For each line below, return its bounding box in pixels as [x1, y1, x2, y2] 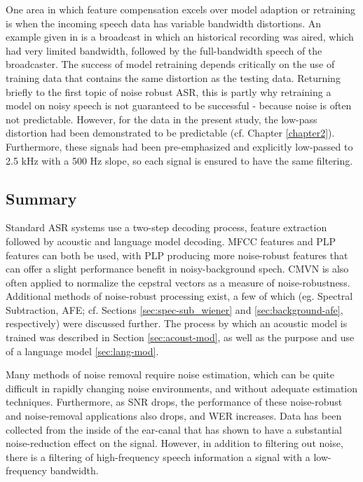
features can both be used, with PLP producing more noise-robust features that [6, 247, 348, 262]
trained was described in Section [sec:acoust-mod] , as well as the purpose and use [6, 330, 355, 345]
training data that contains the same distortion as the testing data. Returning [6, 70, 341, 85]
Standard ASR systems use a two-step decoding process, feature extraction [6, 220, 327, 235]
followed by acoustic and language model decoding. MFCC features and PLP [6, 233, 336, 248]
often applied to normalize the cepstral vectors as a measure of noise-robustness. [6, 275, 350, 289]
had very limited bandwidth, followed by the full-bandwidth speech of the [6, 43, 322, 57]
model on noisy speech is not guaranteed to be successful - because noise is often [6, 98, 352, 113]
